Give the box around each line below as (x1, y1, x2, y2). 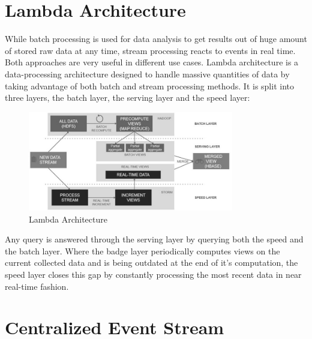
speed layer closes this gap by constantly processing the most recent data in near (5, 268, 302, 280)
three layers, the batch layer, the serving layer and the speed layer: (5, 91, 250, 104)
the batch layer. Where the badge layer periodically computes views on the (5, 244, 280, 257)
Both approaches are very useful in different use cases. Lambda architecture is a (5, 56, 299, 68)
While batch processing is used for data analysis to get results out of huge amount (5, 32, 307, 45)
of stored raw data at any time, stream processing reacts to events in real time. (5, 44, 296, 56)
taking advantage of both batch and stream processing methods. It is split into (5, 79, 294, 92)
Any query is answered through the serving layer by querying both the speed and (5, 233, 304, 245)
